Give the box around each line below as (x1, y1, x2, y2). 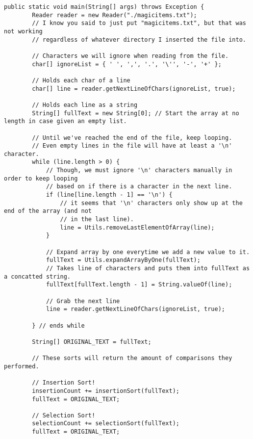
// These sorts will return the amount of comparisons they (32, 355, 232, 362)
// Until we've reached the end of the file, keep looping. (32, 134, 232, 141)
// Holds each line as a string (32, 101, 138, 108)
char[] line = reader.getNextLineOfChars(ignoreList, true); (32, 85, 236, 92)
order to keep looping (4, 175, 78, 182)
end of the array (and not (4, 207, 92, 215)
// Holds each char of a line (32, 77, 130, 84)
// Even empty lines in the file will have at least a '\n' (32, 142, 232, 150)
